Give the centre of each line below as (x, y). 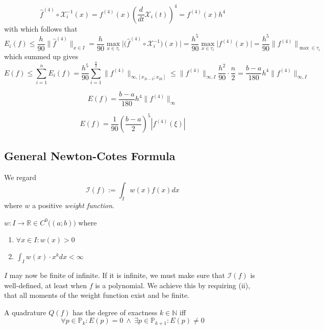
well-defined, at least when (46, 285)
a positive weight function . (73, 205)
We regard (20, 177)
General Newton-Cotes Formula (90, 155)
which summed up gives (41, 56)
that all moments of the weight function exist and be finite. (97, 295)
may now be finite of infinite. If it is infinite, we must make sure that (117, 275)
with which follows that (41, 28)
